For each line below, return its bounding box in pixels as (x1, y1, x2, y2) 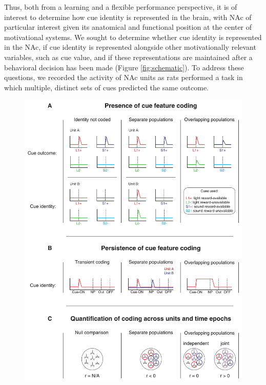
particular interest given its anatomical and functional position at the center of (4, 22, 252, 32)
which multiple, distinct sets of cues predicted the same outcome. (4, 82, 209, 92)
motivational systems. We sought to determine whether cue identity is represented (4, 31, 262, 42)
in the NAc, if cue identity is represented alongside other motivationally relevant (4, 42, 256, 52)
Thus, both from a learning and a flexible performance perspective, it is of (4, 2, 237, 12)
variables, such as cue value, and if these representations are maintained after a (4, 51, 253, 62)
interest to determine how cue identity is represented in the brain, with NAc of (4, 11, 252, 22)
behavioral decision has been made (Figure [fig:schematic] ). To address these (4, 62, 244, 72)
